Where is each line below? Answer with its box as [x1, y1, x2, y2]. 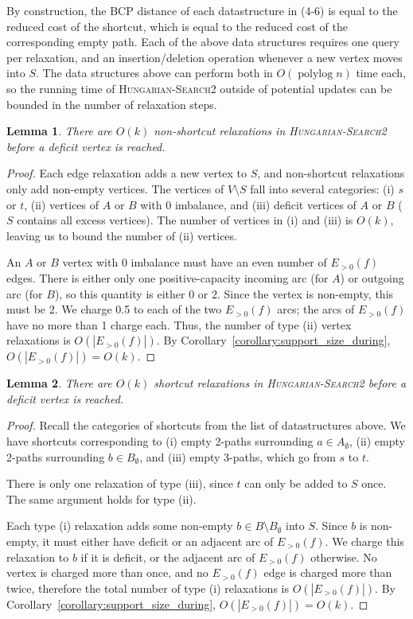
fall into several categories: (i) [250, 180, 395, 197]
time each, [356, 64, 407, 81]
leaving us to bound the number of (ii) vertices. [6, 227, 237, 243]
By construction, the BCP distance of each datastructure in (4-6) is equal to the [6, 2, 398, 18]
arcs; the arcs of [277, 301, 355, 317]
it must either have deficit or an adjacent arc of [42, 533, 274, 550]
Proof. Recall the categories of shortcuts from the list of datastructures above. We [6, 417, 406, 434]
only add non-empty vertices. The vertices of [6, 180, 224, 197]
